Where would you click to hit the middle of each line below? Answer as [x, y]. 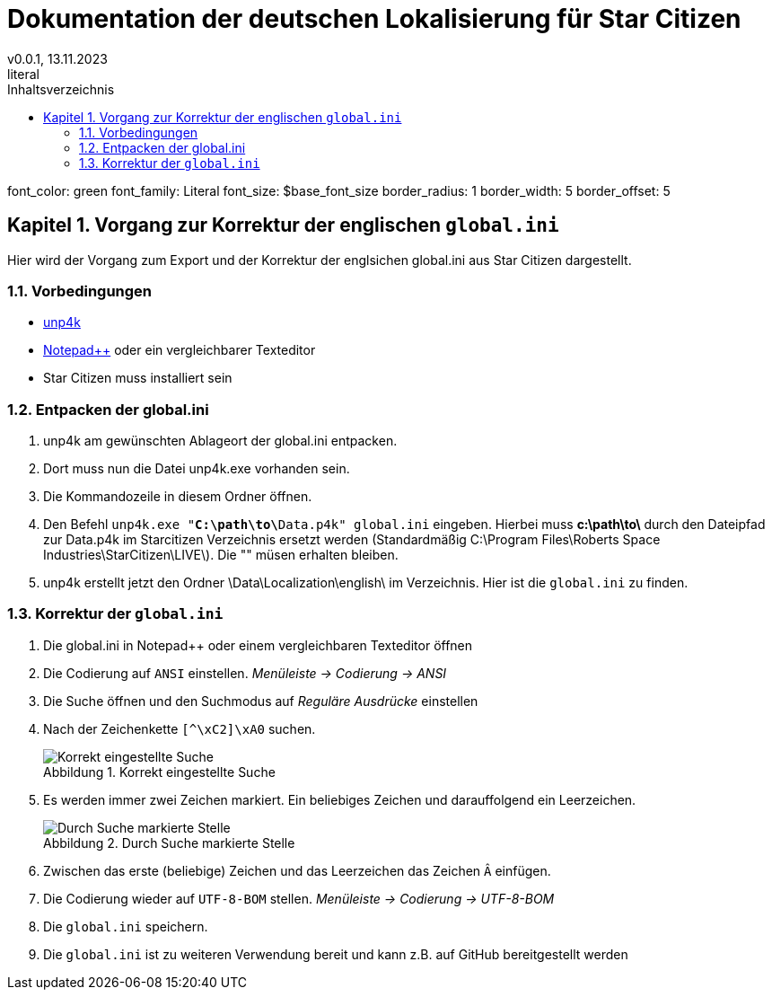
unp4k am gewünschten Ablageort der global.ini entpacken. [220, 441]
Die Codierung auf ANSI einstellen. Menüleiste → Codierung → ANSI [245, 673]
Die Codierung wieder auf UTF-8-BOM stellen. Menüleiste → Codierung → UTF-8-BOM [299, 898]
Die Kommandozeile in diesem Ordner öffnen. [178, 497]
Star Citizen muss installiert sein [138, 378]
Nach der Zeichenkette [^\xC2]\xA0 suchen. [180, 728]
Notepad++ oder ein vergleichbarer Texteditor [180, 350]
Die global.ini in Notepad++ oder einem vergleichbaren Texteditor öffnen [258, 645]
